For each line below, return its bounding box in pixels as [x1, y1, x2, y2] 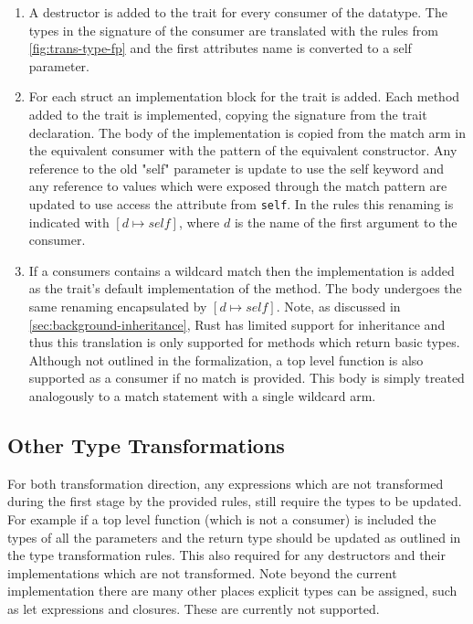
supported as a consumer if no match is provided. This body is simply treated [28, 368, 465, 387]
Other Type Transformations [7, 430, 285, 459]
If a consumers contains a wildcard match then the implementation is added [28, 260, 455, 280]
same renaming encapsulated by [28, 296, 207, 315]
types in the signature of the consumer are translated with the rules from [28, 20, 439, 39]
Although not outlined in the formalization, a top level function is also [28, 350, 424, 369]
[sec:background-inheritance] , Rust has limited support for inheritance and [28, 314, 446, 333]
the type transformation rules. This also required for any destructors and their [7, 545, 446, 565]
